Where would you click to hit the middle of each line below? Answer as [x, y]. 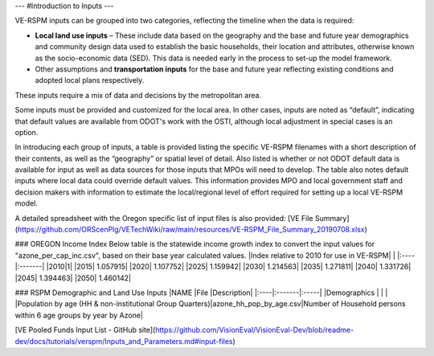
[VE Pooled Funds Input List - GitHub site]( [85, 330]
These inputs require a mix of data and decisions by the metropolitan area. [138, 95]
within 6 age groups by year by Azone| [79, 315]
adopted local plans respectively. [90, 80]
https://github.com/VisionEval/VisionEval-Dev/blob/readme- [255, 330]
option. [27, 132]
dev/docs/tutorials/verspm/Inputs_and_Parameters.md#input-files [124, 341]
